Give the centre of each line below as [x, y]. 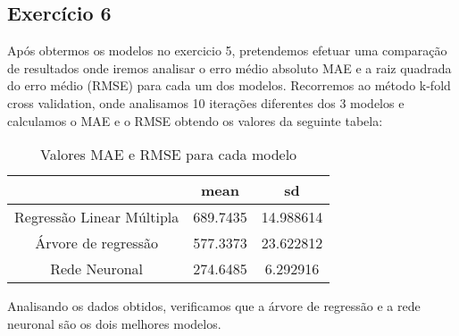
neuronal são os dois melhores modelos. [114, 323]
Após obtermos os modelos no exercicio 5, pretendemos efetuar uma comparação [227, 50]
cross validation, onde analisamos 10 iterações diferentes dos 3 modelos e [206, 102]
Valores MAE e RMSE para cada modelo [169, 155]
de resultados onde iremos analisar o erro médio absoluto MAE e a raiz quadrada [229, 67]
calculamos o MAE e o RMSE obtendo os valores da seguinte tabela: [195, 120]
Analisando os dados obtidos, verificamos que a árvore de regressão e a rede [214, 306]
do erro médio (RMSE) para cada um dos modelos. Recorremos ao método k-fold [229, 85]
